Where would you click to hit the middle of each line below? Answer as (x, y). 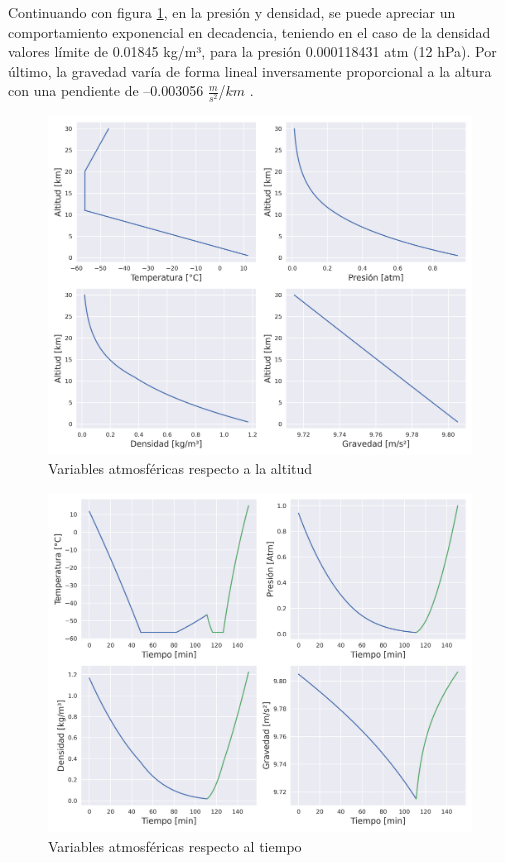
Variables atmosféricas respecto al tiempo (175, 845)
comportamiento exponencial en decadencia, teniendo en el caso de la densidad (249, 31)
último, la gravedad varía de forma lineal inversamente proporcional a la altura (250, 70)
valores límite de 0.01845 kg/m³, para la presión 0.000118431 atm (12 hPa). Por (252, 51)
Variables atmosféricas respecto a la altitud (180, 468)
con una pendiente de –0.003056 (106, 90)
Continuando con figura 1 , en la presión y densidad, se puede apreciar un (232, 12)
